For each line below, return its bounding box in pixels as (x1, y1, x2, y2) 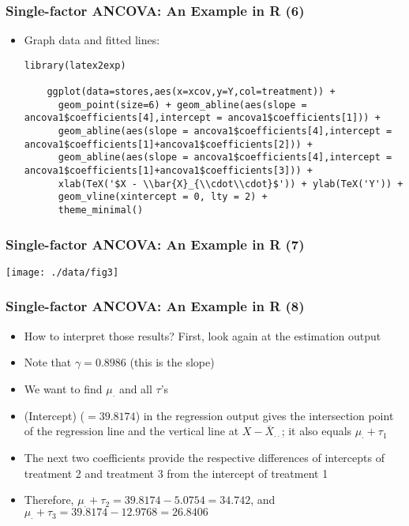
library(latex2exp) (24, 59, 126, 71)
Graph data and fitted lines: (24, 32, 160, 48)
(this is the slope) (129, 354, 215, 370)
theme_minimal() (58, 205, 144, 216)
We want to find (24, 380, 103, 396)
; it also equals (281, 423, 352, 439)
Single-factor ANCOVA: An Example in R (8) (6, 296, 305, 316)
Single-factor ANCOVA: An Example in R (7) (6, 234, 305, 254)
